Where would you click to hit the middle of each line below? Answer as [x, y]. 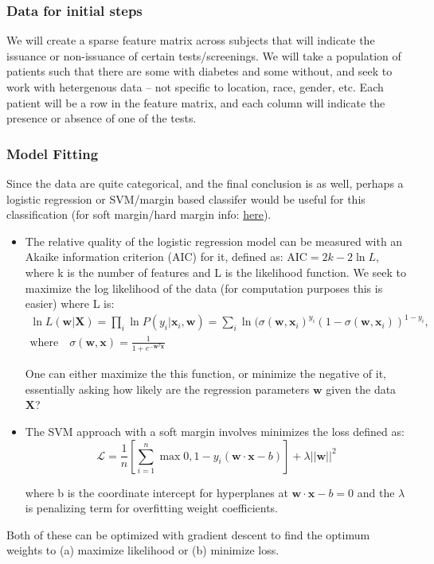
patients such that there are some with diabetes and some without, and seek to [199, 71]
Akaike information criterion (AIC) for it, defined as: [154, 257]
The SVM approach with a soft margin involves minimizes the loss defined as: [215, 431]
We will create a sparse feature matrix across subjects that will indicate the [191, 40]
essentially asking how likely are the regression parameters [167, 389]
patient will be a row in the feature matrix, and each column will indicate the [196, 102]
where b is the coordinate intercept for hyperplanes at [156, 492]
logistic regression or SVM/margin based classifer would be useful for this [186, 198]
